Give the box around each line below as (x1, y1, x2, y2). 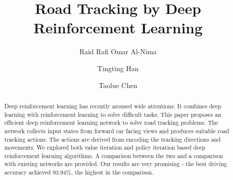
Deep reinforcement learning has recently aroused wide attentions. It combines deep (4, 101, 222, 110)
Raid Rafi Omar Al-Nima (79, 46, 157, 57)
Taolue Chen (99, 80, 137, 90)
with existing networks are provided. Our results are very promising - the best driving (4, 160, 227, 168)
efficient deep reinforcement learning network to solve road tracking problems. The (4, 118, 218, 127)
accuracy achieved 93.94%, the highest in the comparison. (4, 168, 154, 177)
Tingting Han (97, 63, 139, 73)
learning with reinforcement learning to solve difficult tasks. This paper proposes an (4, 110, 222, 118)
